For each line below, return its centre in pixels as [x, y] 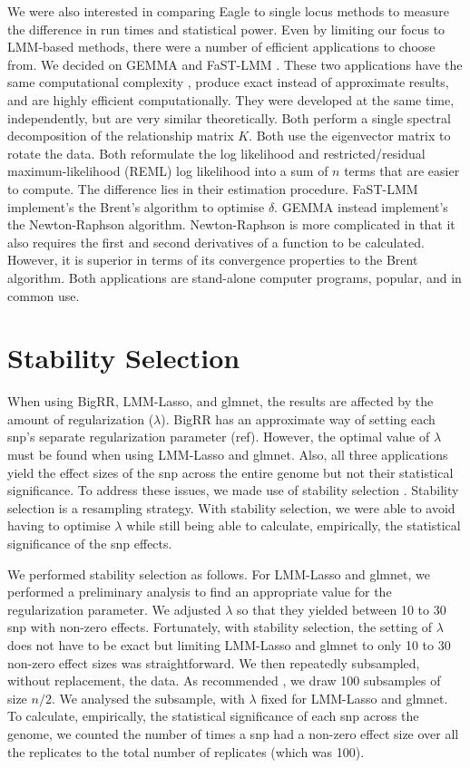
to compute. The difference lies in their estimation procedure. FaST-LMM [213, 188]
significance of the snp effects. [90, 543]
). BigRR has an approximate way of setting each [298, 418]
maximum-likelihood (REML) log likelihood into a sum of [168, 171]
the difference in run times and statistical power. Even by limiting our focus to [226, 29]
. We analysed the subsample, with [148, 698]
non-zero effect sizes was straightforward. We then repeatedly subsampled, [214, 662]
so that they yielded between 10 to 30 [342, 609]
